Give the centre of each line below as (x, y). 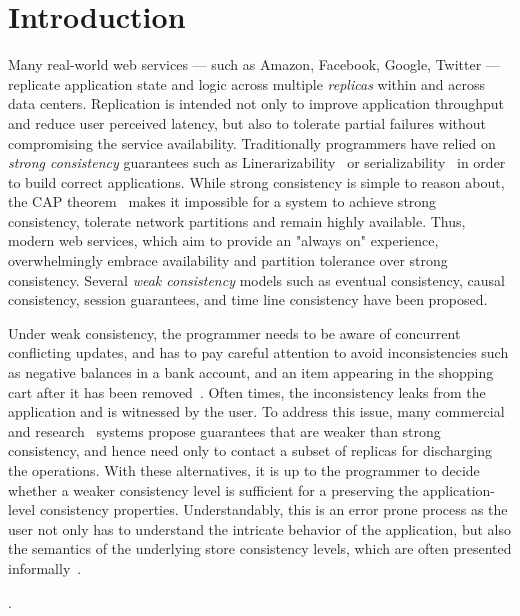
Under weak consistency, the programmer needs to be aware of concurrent (234, 332)
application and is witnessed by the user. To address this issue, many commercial (256, 411)
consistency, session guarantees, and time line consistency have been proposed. (248, 299)
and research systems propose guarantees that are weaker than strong (224, 430)
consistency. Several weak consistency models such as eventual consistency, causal (256, 279)
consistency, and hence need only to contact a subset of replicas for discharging (250, 450)
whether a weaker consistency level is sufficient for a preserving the (213, 489)
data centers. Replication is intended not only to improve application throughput (256, 103)
